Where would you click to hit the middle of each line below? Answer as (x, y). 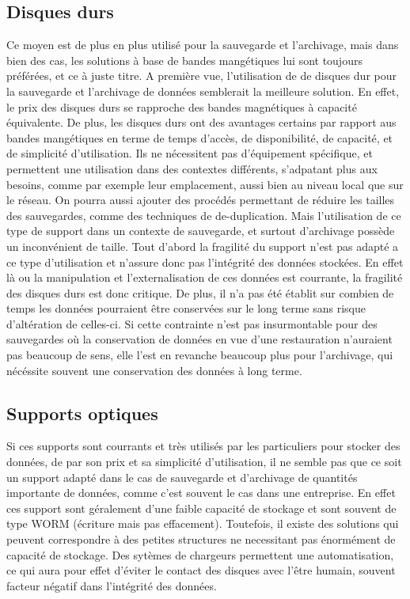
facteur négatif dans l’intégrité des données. (112, 585)
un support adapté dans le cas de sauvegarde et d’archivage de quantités (182, 477)
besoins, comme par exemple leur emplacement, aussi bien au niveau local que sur (205, 184)
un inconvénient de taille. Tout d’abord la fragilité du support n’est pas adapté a (203, 246)
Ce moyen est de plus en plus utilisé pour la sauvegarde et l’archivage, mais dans (203, 45)
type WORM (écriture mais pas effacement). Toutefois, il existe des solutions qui (203, 523)
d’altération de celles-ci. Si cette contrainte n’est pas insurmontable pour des (192, 323)
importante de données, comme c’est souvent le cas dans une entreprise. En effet (201, 493)
